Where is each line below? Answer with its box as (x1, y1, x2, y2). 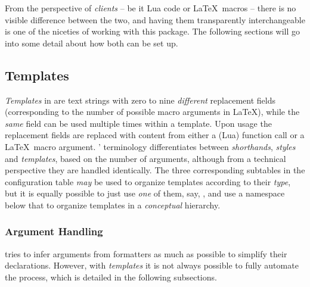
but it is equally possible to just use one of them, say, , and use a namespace (5, 187, 285, 199)
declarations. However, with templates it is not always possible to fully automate (5, 259, 299, 272)
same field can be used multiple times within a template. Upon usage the (5, 117, 272, 129)
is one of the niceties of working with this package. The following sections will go (5, 25, 300, 38)
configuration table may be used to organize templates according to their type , (5, 175, 291, 188)
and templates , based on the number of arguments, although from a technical (5, 152, 286, 164)
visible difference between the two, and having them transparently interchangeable (5, 13, 305, 26)
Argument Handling (5, 224, 103, 239)
